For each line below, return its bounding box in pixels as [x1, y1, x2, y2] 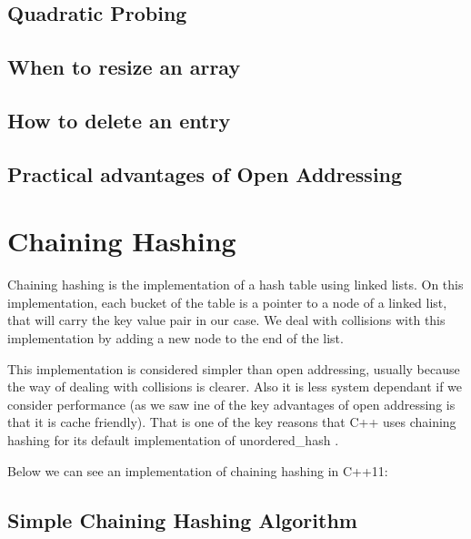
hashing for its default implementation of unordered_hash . [7, 431, 339, 449]
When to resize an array [7, 53, 241, 81]
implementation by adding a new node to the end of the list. [7, 329, 344, 348]
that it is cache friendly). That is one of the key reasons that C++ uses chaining [7, 412, 456, 432]
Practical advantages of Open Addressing [7, 159, 403, 188]
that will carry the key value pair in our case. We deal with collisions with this [7, 310, 446, 330]
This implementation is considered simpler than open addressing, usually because [7, 359, 460, 378]
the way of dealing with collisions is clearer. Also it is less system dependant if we [7, 377, 463, 396]
